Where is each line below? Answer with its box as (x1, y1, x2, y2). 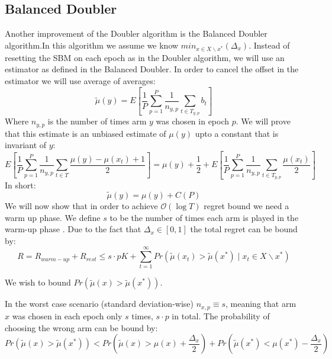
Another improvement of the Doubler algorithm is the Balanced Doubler (5, 27, 267, 40)
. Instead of (249, 39, 290, 51)
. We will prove (236, 115, 291, 127)
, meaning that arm (225, 297, 296, 310)
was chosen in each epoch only (12, 309, 123, 322)
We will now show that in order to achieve (5, 199, 158, 211)
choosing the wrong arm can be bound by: (5, 321, 158, 334)
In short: (5, 179, 36, 191)
